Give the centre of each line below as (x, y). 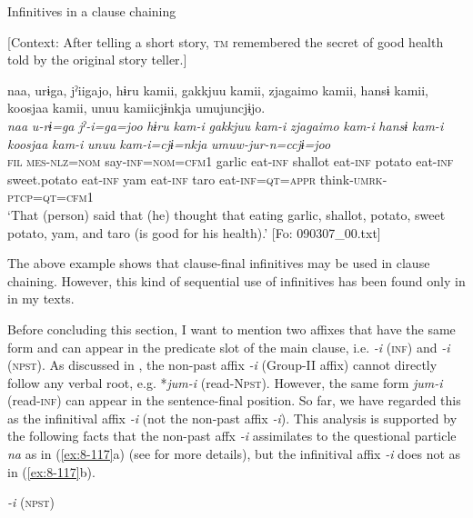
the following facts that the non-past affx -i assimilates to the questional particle (232, 436)
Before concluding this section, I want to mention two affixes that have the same (231, 329)
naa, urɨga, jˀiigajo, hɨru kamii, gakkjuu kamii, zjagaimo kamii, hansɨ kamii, (218, 90)
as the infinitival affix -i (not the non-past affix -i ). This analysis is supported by (232, 418)
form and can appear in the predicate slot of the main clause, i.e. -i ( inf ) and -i (229, 347)
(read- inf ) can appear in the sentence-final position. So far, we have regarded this (234, 400)
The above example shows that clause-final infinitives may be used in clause (219, 263)
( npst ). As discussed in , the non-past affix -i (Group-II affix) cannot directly (222, 365)
